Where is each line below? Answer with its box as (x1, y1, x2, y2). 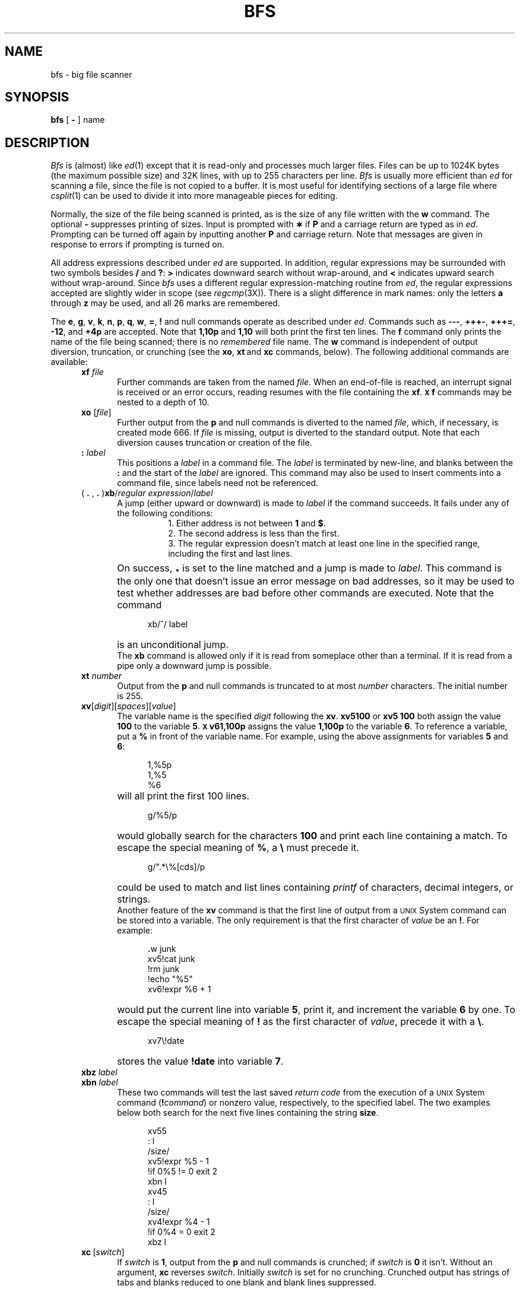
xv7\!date (147, 1036, 185, 1046)
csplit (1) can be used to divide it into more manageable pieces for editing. (50, 191, 338, 201)
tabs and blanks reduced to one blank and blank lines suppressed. (117, 1277, 376, 1288)
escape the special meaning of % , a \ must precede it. (117, 842, 359, 854)
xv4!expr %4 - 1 (147, 1217, 210, 1227)
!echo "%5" (147, 974, 193, 985)
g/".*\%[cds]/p (147, 862, 205, 872)
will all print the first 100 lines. (117, 790, 249, 802)
